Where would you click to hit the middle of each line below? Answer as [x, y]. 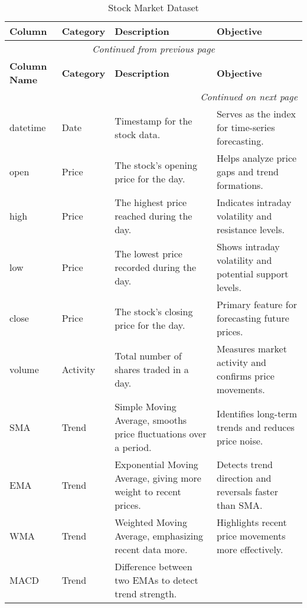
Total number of [148, 355]
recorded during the [156, 267]
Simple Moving [146, 406]
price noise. [240, 440]
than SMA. [239, 505]
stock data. [138, 134]
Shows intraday [248, 246]
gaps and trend [248, 171]
